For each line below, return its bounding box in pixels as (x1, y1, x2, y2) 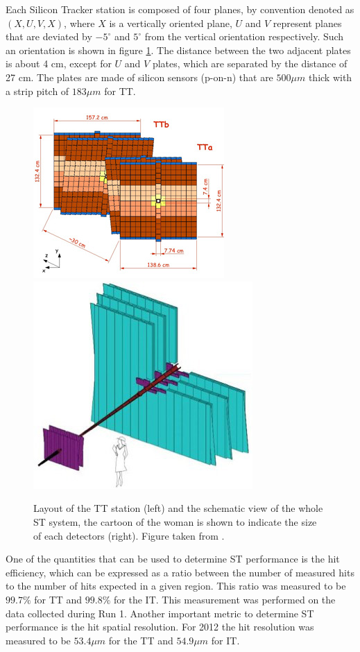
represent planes (273, 15, 342, 30)
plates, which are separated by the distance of (152, 56, 348, 71)
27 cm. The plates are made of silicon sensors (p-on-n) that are (6, 69, 273, 84)
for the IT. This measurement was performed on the (114, 592, 336, 606)
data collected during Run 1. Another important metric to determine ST (6, 606, 314, 620)
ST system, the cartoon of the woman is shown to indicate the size (33, 514, 317, 529)
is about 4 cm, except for (6, 56, 112, 71)
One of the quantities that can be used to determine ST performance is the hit (6, 551, 340, 566)
